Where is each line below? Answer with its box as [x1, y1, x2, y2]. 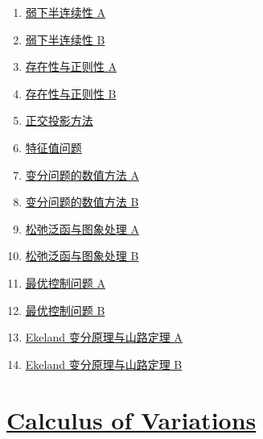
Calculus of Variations [6, 403, 257, 436]
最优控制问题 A [25, 274, 105, 291]
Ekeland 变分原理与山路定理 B [25, 355, 183, 372]
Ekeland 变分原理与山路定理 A [25, 329, 183, 346]
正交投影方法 [25, 112, 93, 129]
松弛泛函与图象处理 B [25, 247, 139, 264]
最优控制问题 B [25, 301, 105, 318]
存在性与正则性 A [25, 58, 117, 75]
